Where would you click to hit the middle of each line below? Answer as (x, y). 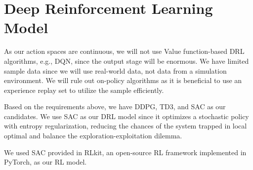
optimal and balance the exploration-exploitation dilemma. (93, 136)
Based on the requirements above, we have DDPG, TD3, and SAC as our (115, 106)
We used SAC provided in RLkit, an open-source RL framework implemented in (125, 152)
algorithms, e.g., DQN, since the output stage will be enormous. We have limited (126, 61)
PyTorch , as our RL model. (45, 162)
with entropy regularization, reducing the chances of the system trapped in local (126, 126)
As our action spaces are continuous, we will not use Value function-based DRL (124, 51)
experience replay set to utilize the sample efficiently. (84, 90)
